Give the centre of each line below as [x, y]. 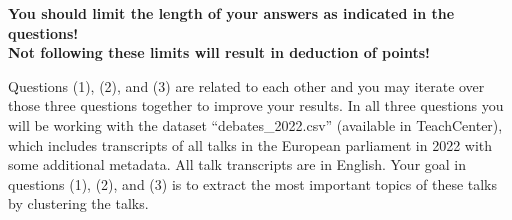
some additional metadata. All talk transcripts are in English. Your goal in [237, 164]
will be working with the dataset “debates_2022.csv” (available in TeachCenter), [255, 124]
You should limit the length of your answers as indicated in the [231, 13]
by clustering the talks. [78, 203]
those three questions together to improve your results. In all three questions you [256, 105]
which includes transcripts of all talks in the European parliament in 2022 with [250, 144]
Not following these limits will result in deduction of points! [219, 52]
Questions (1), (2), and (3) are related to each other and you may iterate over [246, 85]
